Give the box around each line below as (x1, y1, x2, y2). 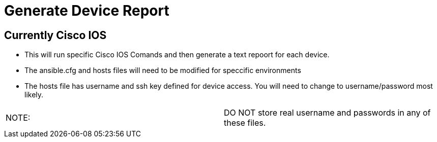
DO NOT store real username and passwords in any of (224, 108, 431, 118)
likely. (24, 90, 44, 99)
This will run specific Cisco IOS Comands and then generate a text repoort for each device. (24, 50, 330, 59)
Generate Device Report (4, 2, 169, 19)
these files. (224, 118, 266, 128)
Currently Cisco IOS (4, 28, 107, 42)
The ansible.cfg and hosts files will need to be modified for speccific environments (24, 66, 301, 75)
